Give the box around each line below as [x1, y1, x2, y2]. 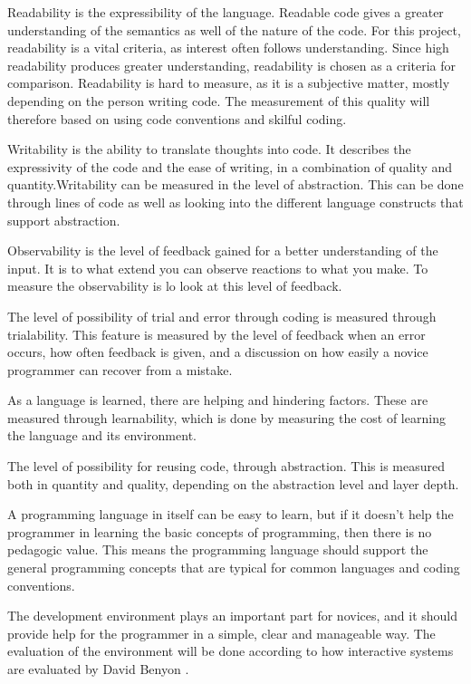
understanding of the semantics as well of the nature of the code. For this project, [7, 20, 461, 39]
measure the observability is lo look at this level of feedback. [7, 276, 342, 295]
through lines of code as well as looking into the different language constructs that [7, 192, 464, 211]
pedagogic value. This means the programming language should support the [7, 540, 428, 559]
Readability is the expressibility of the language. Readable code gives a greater [7, 3, 444, 21]
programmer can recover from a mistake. [7, 360, 233, 379]
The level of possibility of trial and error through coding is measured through [7, 306, 437, 325]
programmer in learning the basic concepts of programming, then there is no [7, 522, 432, 541]
